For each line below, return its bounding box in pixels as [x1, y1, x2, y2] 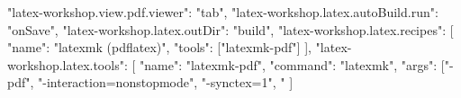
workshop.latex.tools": [7, 55, 128, 74]
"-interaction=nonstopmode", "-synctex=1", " [38, 73, 285, 92]
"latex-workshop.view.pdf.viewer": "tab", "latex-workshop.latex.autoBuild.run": [7, 3, 438, 21]
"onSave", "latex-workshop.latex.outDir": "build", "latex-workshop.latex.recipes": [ [7, 20, 454, 39]
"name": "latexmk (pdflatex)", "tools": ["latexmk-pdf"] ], [7, 38, 312, 57]
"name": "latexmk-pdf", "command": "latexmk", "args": [140, 55, 438, 74]
